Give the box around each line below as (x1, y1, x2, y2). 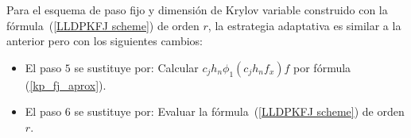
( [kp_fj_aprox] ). (25, 76, 107, 93)
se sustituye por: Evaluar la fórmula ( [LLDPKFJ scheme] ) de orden (74, 103, 405, 120)
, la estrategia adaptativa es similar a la (207, 17, 401, 33)
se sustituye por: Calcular (74, 59, 199, 75)
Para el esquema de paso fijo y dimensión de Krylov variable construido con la (6, 2, 388, 17)
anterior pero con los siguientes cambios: (6, 33, 203, 49)
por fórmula (293, 59, 351, 75)
